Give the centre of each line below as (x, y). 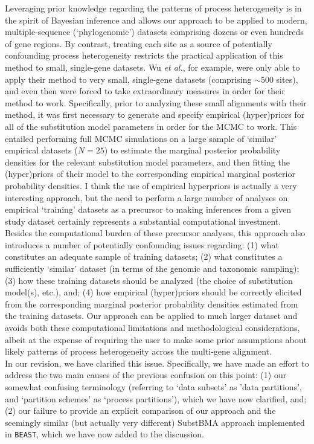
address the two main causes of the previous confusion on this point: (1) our (146, 375)
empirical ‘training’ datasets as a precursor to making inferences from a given (148, 209)
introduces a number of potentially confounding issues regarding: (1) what (142, 244)
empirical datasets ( (41, 150)
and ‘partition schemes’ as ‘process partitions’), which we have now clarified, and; (156, 398)
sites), (287, 79)
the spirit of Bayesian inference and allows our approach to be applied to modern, (156, 20)
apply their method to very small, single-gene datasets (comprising (128, 79)
